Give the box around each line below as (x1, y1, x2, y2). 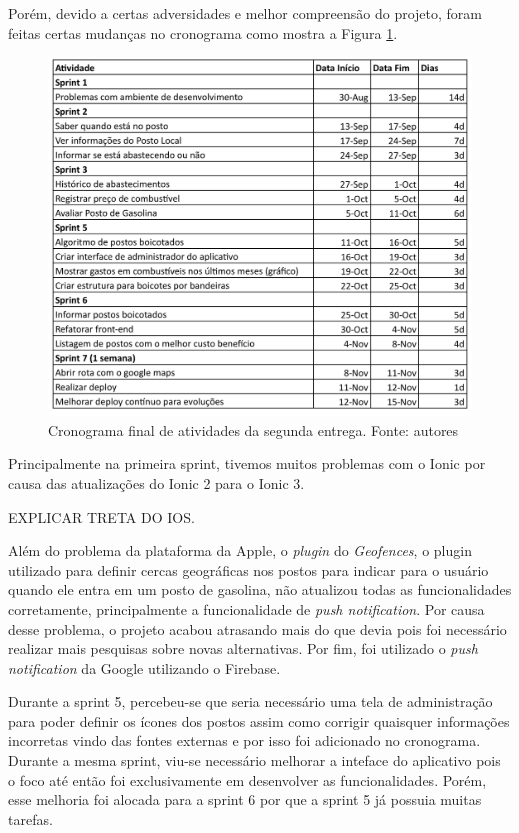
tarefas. (8, 808, 53, 829)
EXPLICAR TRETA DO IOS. (8, 506, 195, 527)
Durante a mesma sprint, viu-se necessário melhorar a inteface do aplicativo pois (8, 750, 501, 771)
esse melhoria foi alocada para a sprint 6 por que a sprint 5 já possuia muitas (8, 789, 482, 810)
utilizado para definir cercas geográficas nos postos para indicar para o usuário (8, 559, 489, 580)
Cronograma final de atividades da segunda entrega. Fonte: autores (48, 419, 459, 440)
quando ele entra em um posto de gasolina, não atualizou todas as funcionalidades (8, 579, 512, 600)
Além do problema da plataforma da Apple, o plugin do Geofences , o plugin (8, 540, 472, 561)
